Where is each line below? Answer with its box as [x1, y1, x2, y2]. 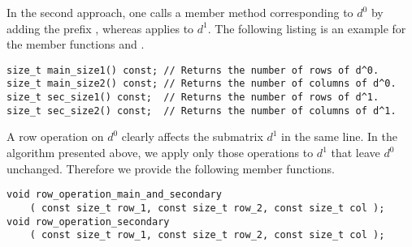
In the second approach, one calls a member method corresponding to [7, 4, 353, 20]
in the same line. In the [281, 128, 397, 145]
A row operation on [7, 128, 104, 145]
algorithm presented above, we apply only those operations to [7, 144, 314, 160]
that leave [331, 144, 380, 160]
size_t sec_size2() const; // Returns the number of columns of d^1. [7, 104, 397, 117]
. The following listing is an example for [207, 19, 406, 36]
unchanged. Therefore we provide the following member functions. [7, 160, 335, 177]
